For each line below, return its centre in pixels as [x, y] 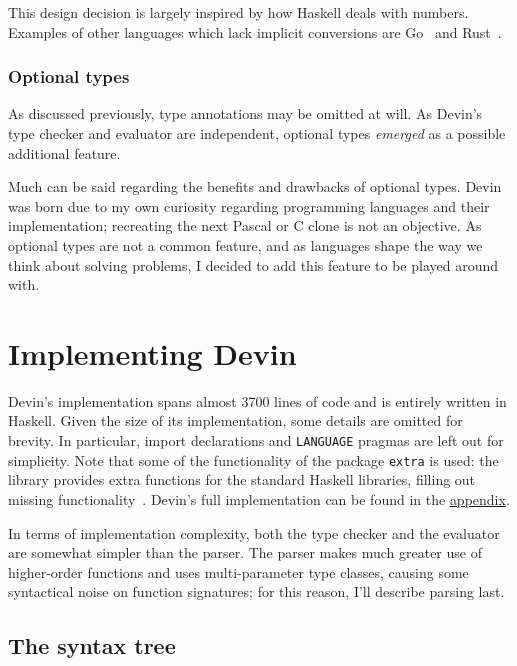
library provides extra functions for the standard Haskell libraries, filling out [242, 479]
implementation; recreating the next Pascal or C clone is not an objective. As [245, 225]
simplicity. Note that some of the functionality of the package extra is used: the [253, 459]
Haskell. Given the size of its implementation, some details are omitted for [235, 420]
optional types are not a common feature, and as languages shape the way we [245, 244]
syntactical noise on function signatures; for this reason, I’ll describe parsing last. [256, 591]
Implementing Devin [152, 352]
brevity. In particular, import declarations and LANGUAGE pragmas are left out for [256, 440]
